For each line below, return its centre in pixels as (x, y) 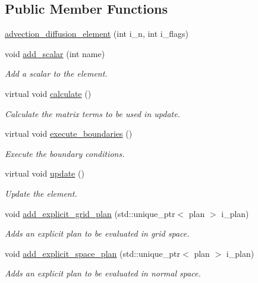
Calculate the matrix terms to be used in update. (92, 113)
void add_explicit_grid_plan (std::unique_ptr (90, 213)
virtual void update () (45, 173)
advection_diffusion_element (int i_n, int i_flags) (97, 34)
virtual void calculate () (48, 93)
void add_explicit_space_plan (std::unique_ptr (93, 253)
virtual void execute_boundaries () (69, 133)
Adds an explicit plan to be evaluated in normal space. (103, 273)
